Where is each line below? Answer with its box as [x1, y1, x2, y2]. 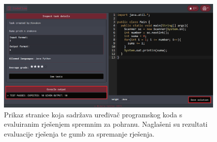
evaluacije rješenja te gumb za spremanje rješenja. [4, 128, 155, 139]
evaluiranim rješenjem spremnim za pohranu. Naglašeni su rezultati [4, 119, 208, 129]
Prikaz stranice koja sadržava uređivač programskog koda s [4, 109, 182, 119]
